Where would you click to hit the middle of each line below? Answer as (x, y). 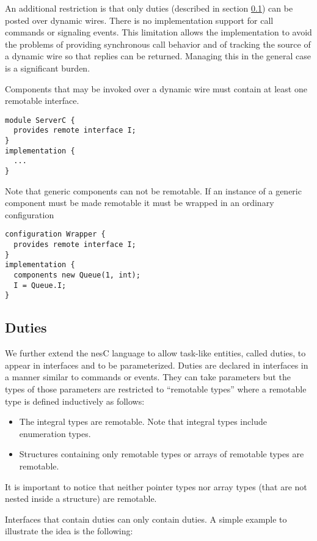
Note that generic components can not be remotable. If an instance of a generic (153, 190)
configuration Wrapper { (55, 234)
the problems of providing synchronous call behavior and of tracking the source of (158, 44)
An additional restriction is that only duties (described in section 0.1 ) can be (149, 8)
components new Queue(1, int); (77, 275)
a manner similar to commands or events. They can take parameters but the (148, 377)
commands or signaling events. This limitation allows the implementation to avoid (158, 32)
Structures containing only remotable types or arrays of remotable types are (162, 454)
